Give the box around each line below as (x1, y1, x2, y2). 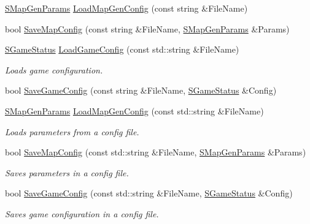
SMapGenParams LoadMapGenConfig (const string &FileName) (5, 2, 248, 14)
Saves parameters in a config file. (5, 166, 129, 179)
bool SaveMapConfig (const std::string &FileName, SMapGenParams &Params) (5, 146, 306, 159)
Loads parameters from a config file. (5, 125, 139, 138)
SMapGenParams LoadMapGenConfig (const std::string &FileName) (5, 104, 264, 117)
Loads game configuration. (5, 63, 103, 76)
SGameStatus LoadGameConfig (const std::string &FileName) (5, 43, 239, 56)
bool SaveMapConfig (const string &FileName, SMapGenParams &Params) (5, 22, 290, 35)
